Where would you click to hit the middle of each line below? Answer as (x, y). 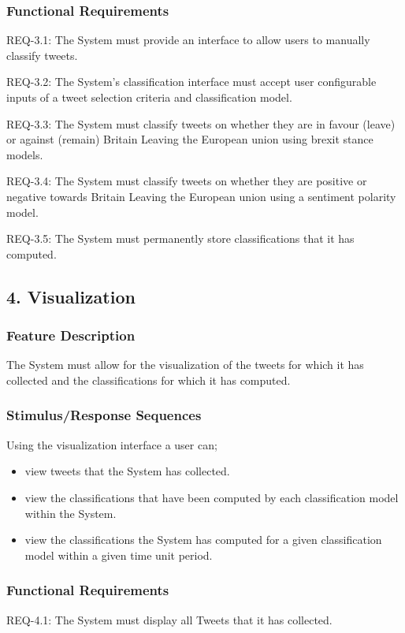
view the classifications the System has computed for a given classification (203, 540)
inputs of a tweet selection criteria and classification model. (149, 97)
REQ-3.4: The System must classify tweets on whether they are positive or (187, 181)
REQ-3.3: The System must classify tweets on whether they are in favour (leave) (201, 123)
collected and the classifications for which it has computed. (149, 380)
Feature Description (71, 335)
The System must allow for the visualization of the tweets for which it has (185, 365)
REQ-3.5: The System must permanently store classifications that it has (180, 238)
